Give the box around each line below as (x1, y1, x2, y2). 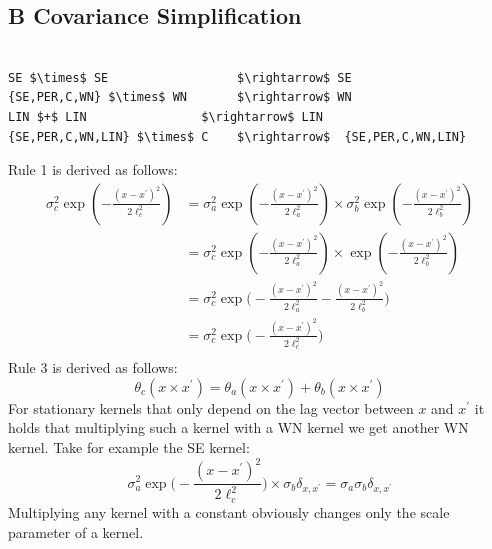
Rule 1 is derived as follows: (8, 159, 178, 180)
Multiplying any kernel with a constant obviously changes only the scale (8, 501, 450, 522)
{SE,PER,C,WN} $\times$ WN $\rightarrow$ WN (8, 90, 352, 105)
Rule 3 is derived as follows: (8, 357, 178, 378)
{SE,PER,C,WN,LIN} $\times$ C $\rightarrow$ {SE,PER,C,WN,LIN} (8, 129, 467, 144)
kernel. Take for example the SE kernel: (8, 437, 250, 458)
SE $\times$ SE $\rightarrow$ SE (8, 70, 352, 85)
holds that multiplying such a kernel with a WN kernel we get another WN (8, 417, 469, 438)
